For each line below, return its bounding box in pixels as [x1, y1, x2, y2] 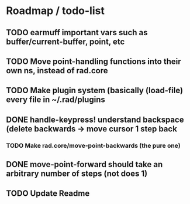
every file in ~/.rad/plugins [6, 95, 105, 105]
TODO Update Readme [6, 189, 90, 199]
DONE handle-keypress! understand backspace [6, 114, 184, 124]
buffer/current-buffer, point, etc [6, 36, 125, 46]
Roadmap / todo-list [6, 4, 105, 18]
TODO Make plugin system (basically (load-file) [6, 86, 183, 96]
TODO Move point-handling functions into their [6, 56, 181, 66]
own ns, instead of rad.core [6, 66, 108, 76]
